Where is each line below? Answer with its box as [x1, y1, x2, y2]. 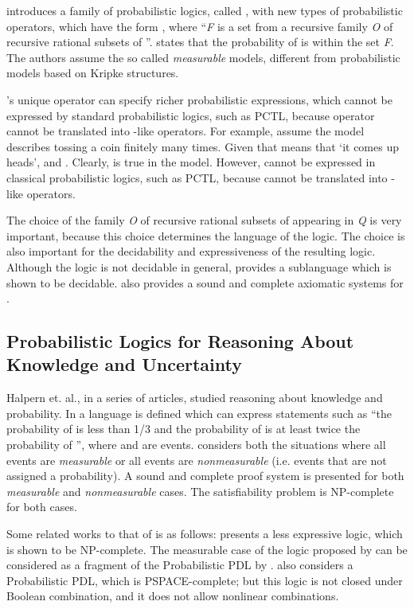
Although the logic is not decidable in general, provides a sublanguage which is [6, 258, 392, 275]
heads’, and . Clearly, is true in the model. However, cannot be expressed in [6, 154, 376, 170]
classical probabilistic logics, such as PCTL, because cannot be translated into [6, 169, 388, 185]
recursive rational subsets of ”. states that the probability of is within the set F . [6, 33, 394, 50]
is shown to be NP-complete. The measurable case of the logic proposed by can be [6, 541, 408, 557]
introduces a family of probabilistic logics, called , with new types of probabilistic [6, 2, 403, 18]
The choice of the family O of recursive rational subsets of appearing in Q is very [6, 212, 402, 228]
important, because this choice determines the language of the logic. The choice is [6, 227, 405, 244]
